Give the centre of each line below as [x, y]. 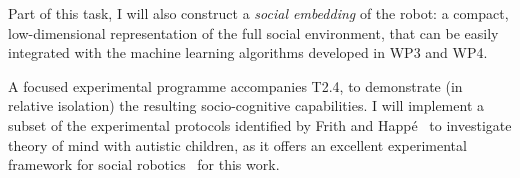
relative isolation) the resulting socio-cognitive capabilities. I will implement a [246, 105]
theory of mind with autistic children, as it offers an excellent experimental [237, 144]
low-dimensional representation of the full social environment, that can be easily [253, 32]
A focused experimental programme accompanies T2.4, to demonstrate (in [235, 85]
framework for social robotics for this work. [144, 164]
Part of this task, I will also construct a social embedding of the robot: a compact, [258, 13]
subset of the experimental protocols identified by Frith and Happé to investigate [260, 124]
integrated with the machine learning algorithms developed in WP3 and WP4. [248, 52]
